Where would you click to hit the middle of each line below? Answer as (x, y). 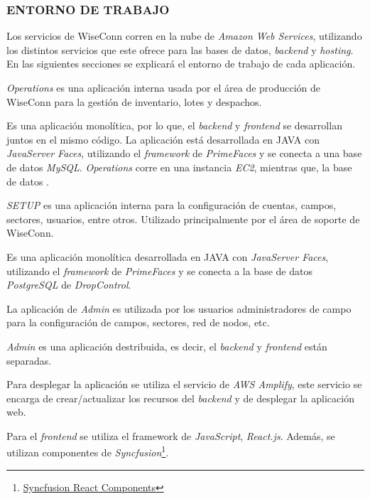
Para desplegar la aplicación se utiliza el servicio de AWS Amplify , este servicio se (184, 384)
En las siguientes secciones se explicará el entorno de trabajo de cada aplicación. (181, 64)
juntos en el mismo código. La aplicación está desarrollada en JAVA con (163, 139)
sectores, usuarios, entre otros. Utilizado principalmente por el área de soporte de (183, 219)
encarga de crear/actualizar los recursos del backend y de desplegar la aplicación (180, 398)
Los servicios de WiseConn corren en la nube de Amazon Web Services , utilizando (184, 36)
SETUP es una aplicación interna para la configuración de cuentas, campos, (172, 205)
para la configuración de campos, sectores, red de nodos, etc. (138, 322)
